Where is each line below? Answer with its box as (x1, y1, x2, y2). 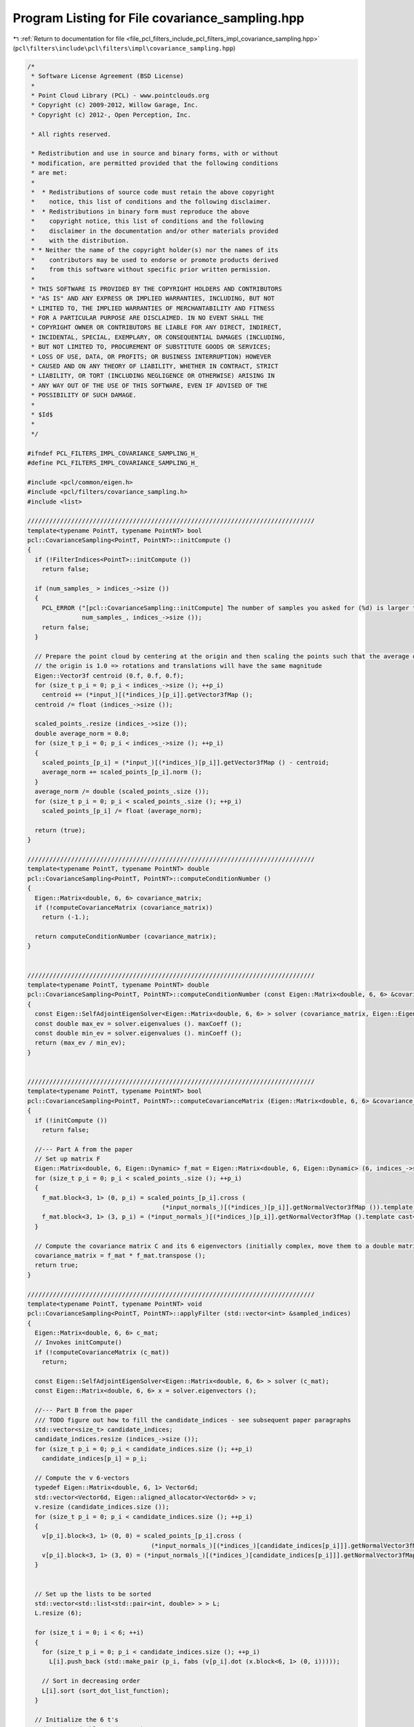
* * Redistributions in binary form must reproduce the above (31, 207, 250, 216)
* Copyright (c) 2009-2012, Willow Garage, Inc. (31, 101, 199, 109)
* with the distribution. (31, 236, 130, 245)
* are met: (31, 169, 68, 177)
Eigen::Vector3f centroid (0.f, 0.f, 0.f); (34, 671, 184, 680)
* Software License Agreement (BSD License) (31, 73, 184, 80)
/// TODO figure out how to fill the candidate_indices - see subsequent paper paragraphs (34, 1416, 351, 1424)
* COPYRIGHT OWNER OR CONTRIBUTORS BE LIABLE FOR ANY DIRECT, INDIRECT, (31, 323, 282, 332)
